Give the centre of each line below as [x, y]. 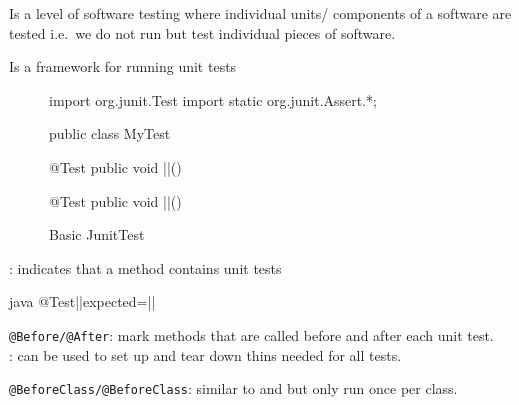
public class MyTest [110, 133]
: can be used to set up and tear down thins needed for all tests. [205, 354]
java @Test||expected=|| [82, 301]
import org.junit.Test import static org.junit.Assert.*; [213, 99]
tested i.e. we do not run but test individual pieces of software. [202, 32]
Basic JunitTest [97, 234]
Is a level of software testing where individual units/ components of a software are [260, 13]
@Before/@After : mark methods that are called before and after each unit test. [251, 334]
